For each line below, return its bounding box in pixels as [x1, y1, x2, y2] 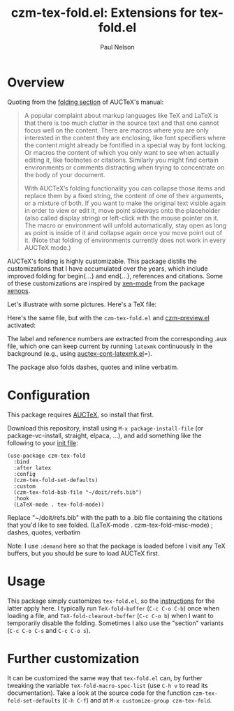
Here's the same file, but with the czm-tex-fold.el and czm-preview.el [7, 313, 210, 322]
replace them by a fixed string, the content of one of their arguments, [24, 191, 224, 200]
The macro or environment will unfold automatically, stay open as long [24, 221, 227, 230]
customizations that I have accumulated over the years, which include [7, 264, 208, 273]
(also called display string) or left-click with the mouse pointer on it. [24, 214, 219, 222]
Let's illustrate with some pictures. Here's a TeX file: [7, 300, 157, 308]
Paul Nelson [100, 43, 135, 51]
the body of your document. [24, 170, 105, 179]
